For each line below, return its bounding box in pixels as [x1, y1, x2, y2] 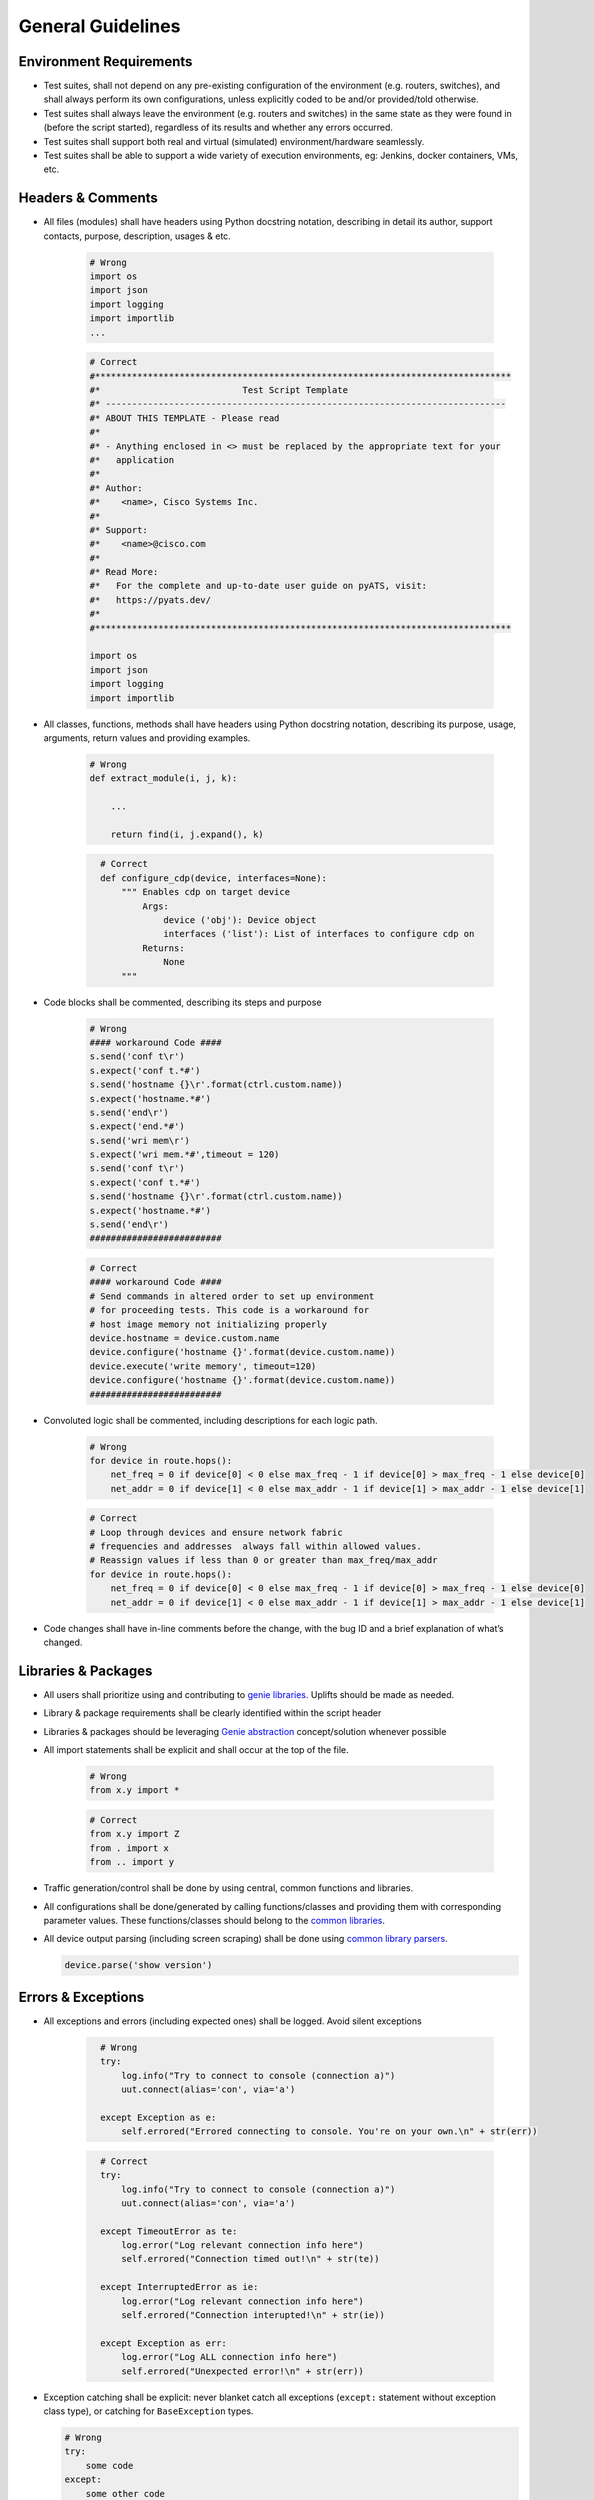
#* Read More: [89, 566, 159, 578]
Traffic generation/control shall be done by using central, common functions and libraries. [43, 1882, 414, 1894]
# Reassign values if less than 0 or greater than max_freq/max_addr [89, 1555, 438, 1566]
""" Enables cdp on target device [121, 886, 290, 898]
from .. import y [89, 1856, 175, 1868]
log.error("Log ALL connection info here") [121, 2351, 338, 2363]
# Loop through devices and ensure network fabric [89, 1526, 344, 1538]
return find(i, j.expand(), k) [110, 828, 264, 840]
